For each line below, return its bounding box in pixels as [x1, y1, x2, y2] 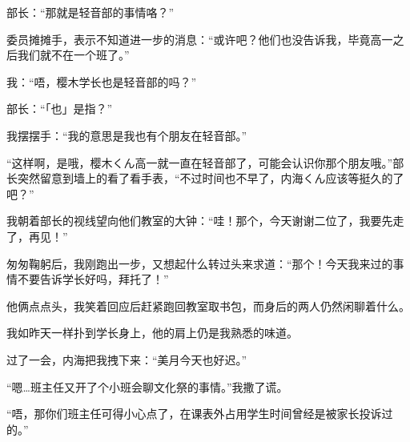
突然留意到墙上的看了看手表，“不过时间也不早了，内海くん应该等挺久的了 [17, 170, 404, 187]
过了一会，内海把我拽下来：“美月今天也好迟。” [6, 351, 247, 368]
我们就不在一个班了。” [17, 46, 130, 63]
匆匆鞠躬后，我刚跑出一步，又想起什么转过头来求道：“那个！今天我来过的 [6, 255, 393, 271]
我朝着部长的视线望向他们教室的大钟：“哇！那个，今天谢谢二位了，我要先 [6, 212, 393, 229]
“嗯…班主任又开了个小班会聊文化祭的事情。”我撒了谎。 [6, 378, 288, 395]
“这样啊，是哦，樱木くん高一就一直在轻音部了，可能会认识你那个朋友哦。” [6, 154, 393, 171]
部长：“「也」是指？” [6, 100, 113, 117]
